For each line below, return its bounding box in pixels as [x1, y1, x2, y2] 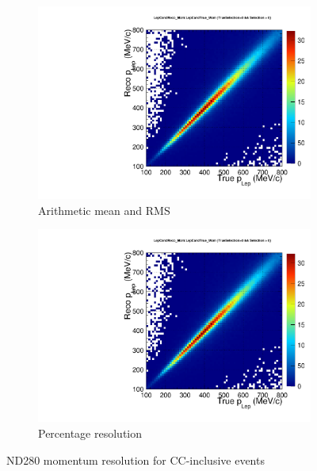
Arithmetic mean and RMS [38, 201, 170, 218]
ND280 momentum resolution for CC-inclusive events [6, 451, 265, 468]
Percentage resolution [38, 425, 143, 441]
